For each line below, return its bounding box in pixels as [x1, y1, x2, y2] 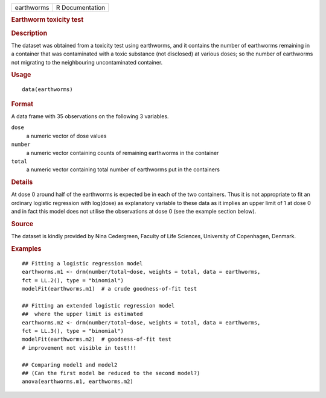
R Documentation [56, 4, 106, 11]
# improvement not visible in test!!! [22, 344, 137, 351]
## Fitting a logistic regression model [22, 260, 143, 267]
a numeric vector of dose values [26, 132, 107, 139]
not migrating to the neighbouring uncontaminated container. [11, 58, 163, 66]
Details [11, 178, 33, 186]
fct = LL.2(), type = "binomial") [22, 277, 124, 283]
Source [11, 220, 34, 228]
